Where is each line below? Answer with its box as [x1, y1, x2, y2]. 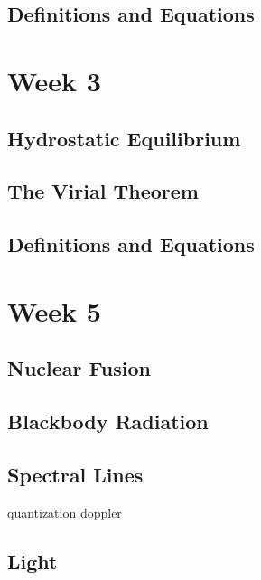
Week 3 [7, 61, 101, 98]
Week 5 [7, 292, 101, 329]
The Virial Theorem [7, 177, 199, 205]
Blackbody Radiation [7, 407, 209, 435]
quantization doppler [7, 502, 122, 521]
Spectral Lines [7, 460, 144, 488]
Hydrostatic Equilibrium [7, 124, 241, 152]
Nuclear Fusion [7, 354, 151, 382]
